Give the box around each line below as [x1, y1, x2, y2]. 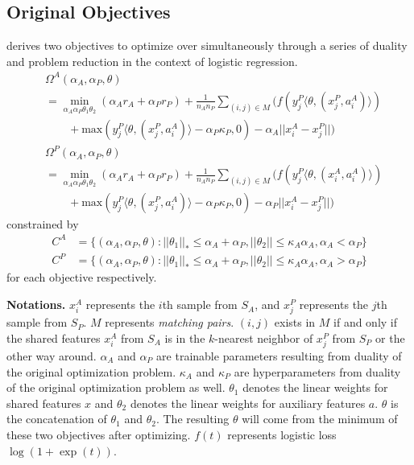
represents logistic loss [227, 426, 337, 442]
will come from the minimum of [242, 410, 398, 427]
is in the [164, 329, 205, 346]
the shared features [6, 329, 101, 346]
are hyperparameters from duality [234, 363, 401, 380]
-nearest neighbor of [214, 329, 313, 346]
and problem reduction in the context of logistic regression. [6, 52, 298, 69]
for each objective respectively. [6, 269, 157, 286]
